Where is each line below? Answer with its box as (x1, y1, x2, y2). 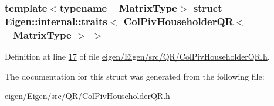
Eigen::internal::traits (5, 13, 107, 28)
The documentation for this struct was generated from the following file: (5, 70, 265, 82)
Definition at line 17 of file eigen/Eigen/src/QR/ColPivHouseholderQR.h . (5, 50, 270, 63)
